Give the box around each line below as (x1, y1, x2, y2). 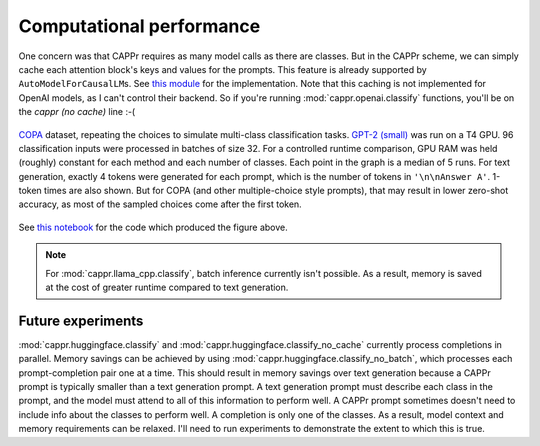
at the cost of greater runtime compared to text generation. (45, 281, 289, 294)
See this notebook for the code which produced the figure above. (18, 221, 289, 233)
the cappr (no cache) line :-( (18, 106, 136, 118)
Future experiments (18, 312, 144, 329)
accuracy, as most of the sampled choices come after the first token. (18, 198, 302, 210)
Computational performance (18, 15, 261, 37)
